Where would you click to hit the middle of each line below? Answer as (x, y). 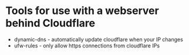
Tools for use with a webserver (82, 11)
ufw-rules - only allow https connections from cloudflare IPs (87, 46)
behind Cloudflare (50, 23)
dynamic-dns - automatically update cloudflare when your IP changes (98, 39)
